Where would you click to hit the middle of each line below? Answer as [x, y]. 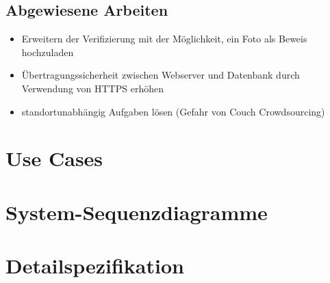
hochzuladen [48, 52]
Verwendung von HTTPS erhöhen [92, 88]
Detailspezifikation [95, 266]
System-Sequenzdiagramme [137, 212]
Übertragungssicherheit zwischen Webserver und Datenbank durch [161, 75]
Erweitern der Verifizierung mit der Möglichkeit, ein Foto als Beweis [164, 39]
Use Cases [54, 158]
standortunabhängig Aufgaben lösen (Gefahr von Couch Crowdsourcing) [173, 111]
